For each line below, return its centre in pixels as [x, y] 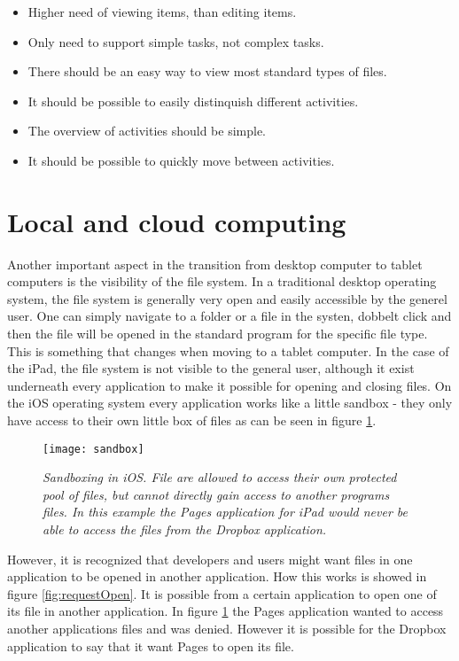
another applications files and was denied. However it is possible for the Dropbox [227, 629]
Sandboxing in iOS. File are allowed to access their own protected [220, 477]
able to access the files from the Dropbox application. [185, 529]
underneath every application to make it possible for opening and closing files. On [229, 385]
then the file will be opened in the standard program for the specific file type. [218, 334]
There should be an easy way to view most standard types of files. [207, 71]
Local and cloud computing [177, 221]
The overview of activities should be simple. [147, 131]
